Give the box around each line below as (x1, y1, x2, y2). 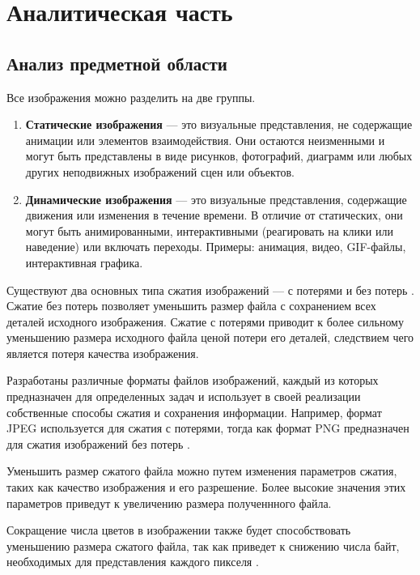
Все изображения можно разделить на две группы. (6, 88, 256, 105)
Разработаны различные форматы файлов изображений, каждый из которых (6, 372, 379, 389)
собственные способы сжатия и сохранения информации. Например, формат (6, 403, 382, 420)
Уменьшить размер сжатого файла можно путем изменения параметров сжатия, (6, 462, 397, 479)
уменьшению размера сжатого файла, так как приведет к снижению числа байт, (6, 537, 400, 554)
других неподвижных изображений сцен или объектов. (25, 163, 295, 180)
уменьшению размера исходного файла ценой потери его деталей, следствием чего (6, 329, 414, 346)
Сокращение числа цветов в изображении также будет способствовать (6, 522, 351, 539)
